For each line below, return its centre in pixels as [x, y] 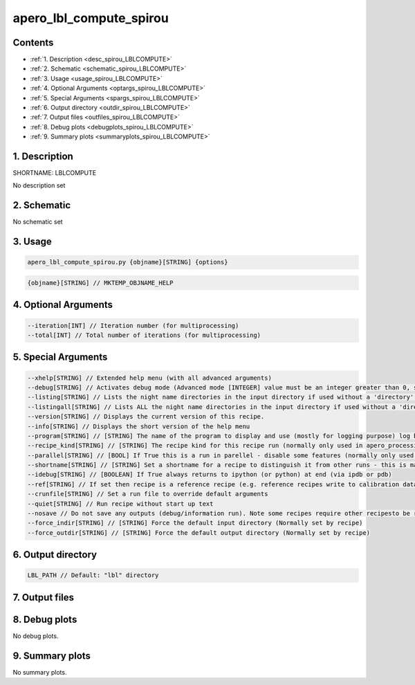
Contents [33, 43]
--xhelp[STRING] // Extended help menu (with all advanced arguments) [150, 378]
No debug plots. [36, 636]
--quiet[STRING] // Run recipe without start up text [120, 504]
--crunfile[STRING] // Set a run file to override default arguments [148, 494]
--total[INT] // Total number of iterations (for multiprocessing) [144, 335]
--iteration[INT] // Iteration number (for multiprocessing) [133, 326]
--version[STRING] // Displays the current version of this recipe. [146, 417]
